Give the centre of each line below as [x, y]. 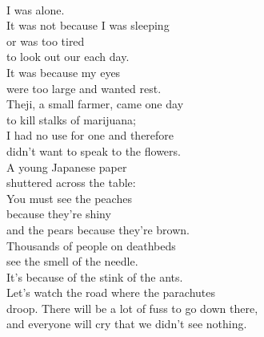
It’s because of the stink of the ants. [95, 276]
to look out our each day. [68, 57]
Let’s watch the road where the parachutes [111, 292]
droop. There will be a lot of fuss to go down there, [132, 308]
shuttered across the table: [71, 183]
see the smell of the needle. [72, 261]
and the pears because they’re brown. [98, 229]
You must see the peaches [69, 198]
